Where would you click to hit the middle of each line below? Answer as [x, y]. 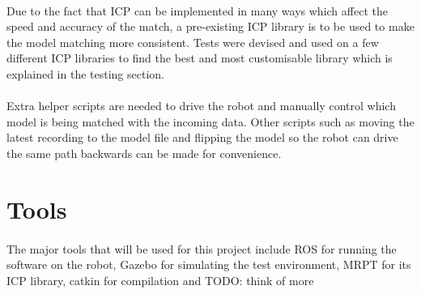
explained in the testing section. [85, 73]
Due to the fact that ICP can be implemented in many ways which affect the [197, 10]
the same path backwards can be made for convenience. [144, 153]
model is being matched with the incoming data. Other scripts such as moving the [210, 121]
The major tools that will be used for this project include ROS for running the [202, 248]
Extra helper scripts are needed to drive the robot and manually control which [201, 106]
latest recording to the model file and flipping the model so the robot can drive [202, 137]
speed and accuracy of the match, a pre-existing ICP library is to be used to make [210, 26]
